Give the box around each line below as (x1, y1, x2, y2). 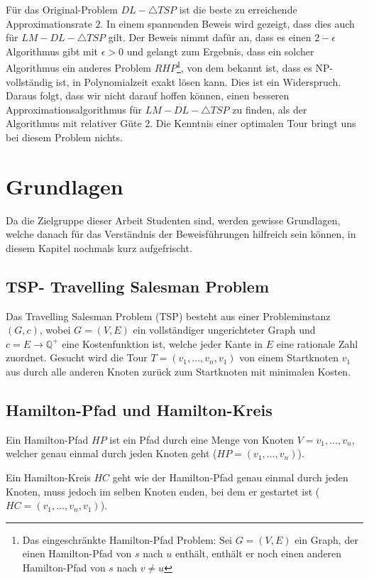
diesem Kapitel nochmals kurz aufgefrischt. (6, 240, 192, 255)
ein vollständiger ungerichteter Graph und (133, 322, 316, 337)
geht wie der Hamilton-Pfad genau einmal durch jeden (112, 470, 348, 485)
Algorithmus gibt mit (6, 43, 99, 58)
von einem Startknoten (239, 350, 338, 365)
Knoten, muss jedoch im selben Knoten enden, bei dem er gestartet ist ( (6, 483, 320, 498)
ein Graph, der (294, 532, 358, 547)
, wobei (39, 322, 71, 337)
